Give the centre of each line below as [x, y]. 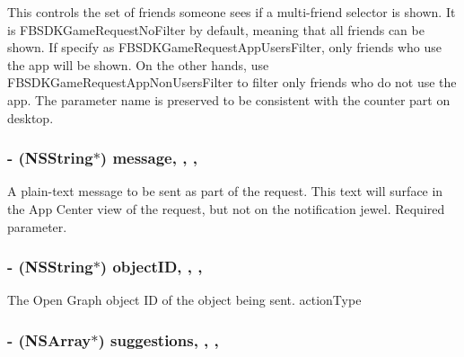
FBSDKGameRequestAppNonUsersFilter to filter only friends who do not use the [232, 82]
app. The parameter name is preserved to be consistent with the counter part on [229, 99]
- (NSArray [49, 339]
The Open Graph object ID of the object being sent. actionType [184, 300]
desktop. [31, 117]
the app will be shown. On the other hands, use [138, 64]
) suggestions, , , [158, 339]
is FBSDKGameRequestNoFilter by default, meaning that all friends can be [216, 29]
